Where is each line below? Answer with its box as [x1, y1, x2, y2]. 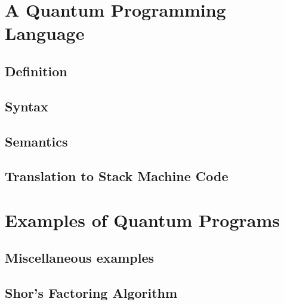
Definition [5, 61, 67, 80]
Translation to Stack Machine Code [5, 167, 229, 185]
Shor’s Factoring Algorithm [5, 284, 178, 302]
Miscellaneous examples [5, 248, 155, 267]
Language [5, 21, 85, 45]
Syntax [5, 97, 48, 115]
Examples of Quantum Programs [5, 207, 280, 232]
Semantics [5, 132, 68, 150]
